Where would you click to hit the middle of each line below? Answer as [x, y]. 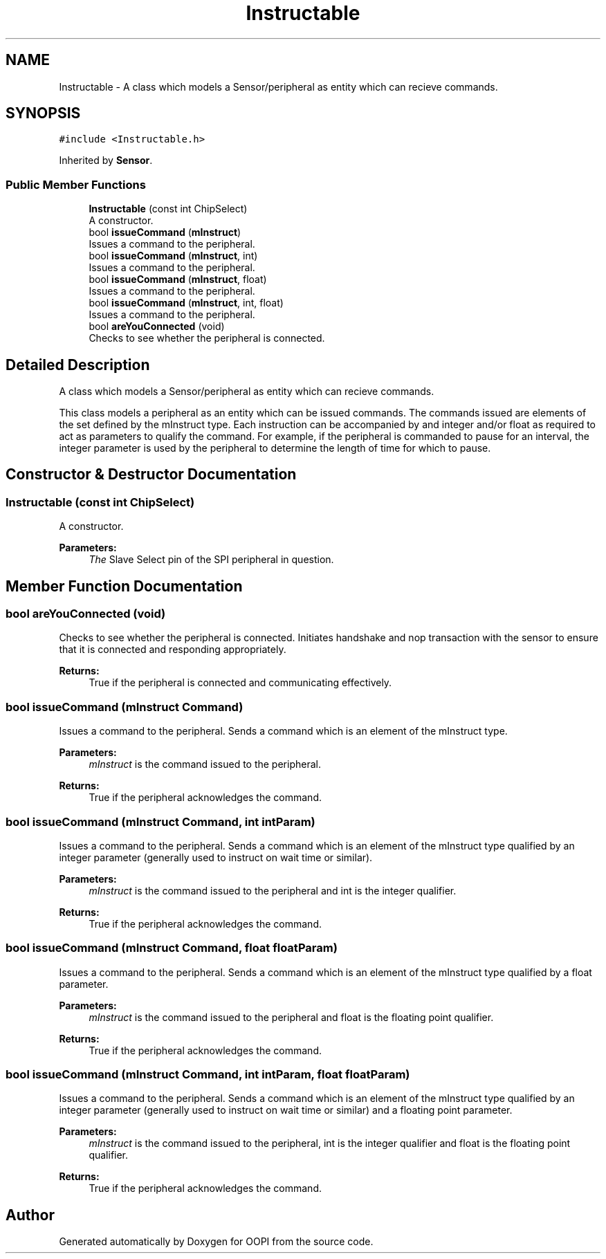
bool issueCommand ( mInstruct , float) [178, 279]
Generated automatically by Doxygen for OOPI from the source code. [216, 1242]
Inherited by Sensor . [106, 160]
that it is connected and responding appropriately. [173, 650]
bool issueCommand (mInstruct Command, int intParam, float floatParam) [208, 1075]
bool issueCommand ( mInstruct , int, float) [186, 303]
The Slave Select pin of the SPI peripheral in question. [211, 560]
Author [30, 1215]
